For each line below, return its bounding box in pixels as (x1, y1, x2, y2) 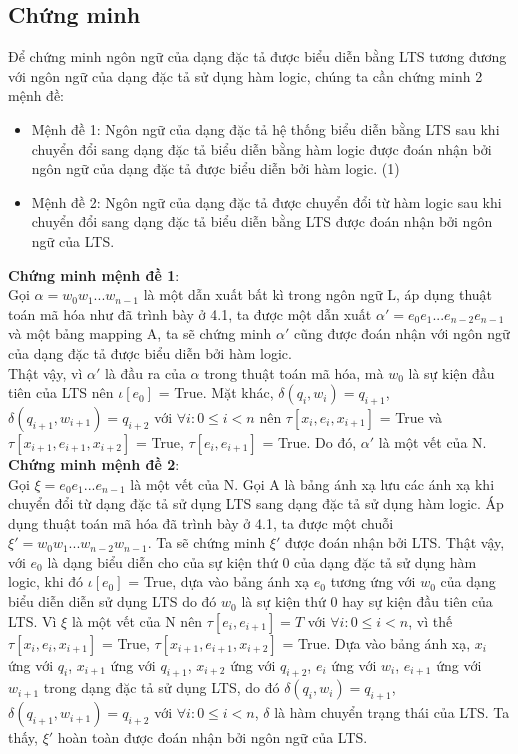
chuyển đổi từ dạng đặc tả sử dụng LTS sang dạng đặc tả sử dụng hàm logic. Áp (8, 493, 504, 514)
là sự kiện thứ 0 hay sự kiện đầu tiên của (241, 591, 493, 612)
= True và (379, 406, 443, 427)
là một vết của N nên (71, 610, 203, 631)
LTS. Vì (8, 610, 57, 631)
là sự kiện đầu (408, 362, 495, 383)
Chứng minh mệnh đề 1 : (8, 264, 180, 285)
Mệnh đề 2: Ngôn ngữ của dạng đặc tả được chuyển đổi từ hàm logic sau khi (31, 191, 502, 212)
